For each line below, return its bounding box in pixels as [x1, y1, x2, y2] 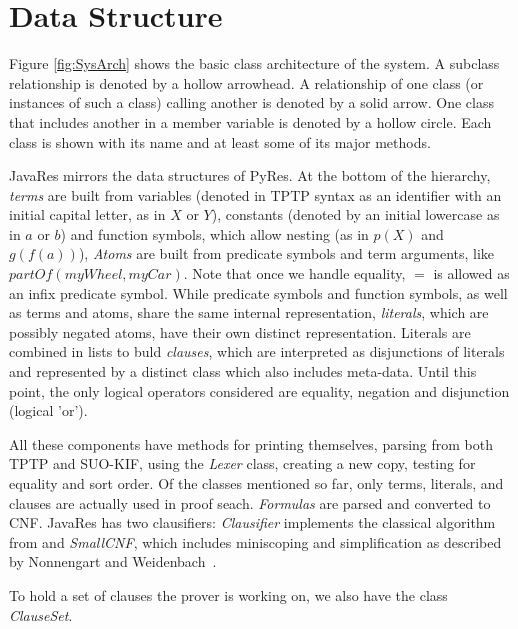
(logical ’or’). [9, 400, 88, 421]
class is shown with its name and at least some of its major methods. [9, 131, 431, 152]
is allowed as [433, 263, 510, 284]
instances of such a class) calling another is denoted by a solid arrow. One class [9, 92, 494, 113]
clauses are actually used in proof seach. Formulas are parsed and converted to [9, 492, 491, 513]
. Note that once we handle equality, [183, 263, 406, 284]
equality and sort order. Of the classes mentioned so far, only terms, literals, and [9, 473, 504, 493]
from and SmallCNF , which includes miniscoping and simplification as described [9, 531, 502, 552]
